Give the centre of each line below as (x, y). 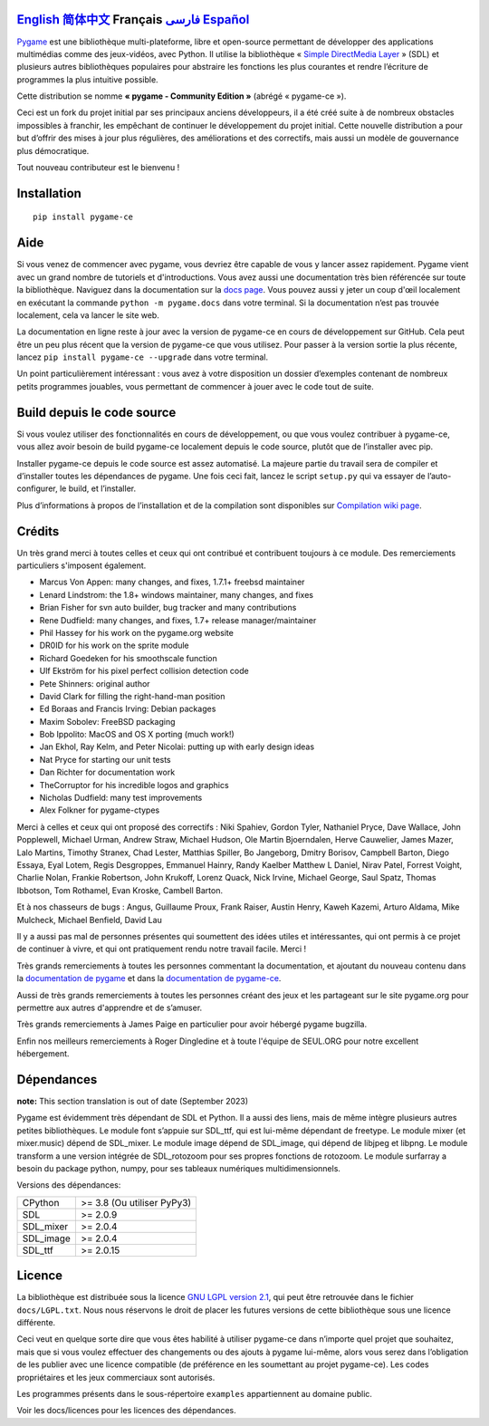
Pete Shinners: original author (95, 683)
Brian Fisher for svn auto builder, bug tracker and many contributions (168, 608)
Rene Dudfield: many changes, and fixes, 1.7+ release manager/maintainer (178, 620)
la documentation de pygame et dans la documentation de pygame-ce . (149, 978)
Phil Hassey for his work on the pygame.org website (137, 632)
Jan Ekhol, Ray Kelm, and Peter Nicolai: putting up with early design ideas (177, 747)
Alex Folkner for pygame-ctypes (100, 810)
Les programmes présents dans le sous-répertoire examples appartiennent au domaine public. (195, 1393)
